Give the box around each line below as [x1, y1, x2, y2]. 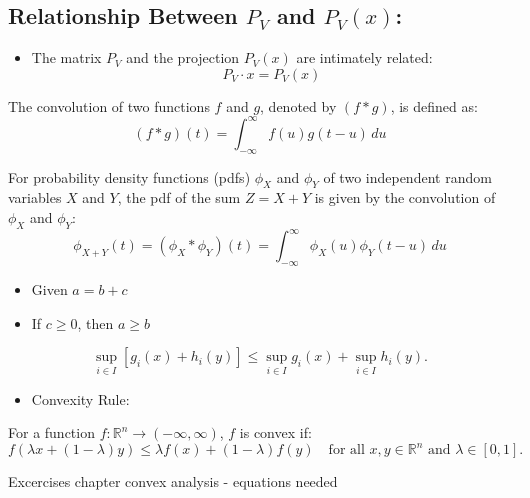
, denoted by [260, 95, 337, 116]
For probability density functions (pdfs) [8, 166, 251, 187]
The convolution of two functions [8, 95, 210, 116]
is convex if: [239, 422, 312, 443]
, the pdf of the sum [117, 187, 241, 208]
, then [77, 312, 114, 333]
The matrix [31, 47, 102, 68]
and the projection [126, 47, 240, 68]
